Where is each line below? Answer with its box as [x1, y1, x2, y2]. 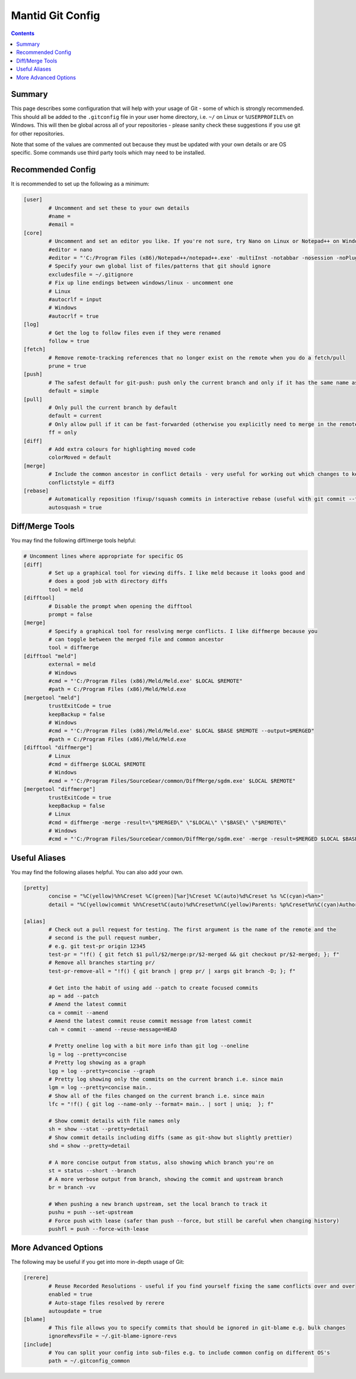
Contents [11, 30, 35, 37]
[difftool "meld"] [23, 653, 77, 659]
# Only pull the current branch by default [48, 404, 177, 411]
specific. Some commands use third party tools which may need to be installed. [11, 149, 206, 156]
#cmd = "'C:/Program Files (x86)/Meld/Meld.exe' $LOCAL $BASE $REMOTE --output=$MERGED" [48, 728, 314, 734]
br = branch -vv [48, 1184, 96, 1191]
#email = [48, 221, 74, 228]
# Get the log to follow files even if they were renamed [48, 329, 221, 336]
